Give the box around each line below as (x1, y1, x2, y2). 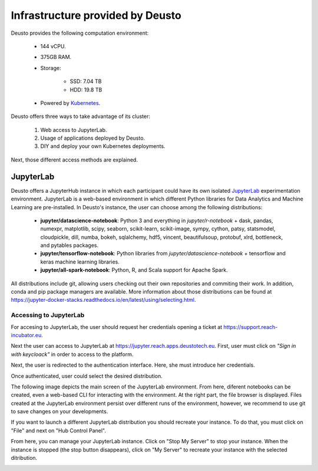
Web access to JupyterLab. (40, 126, 107, 133)
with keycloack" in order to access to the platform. (11, 351, 134, 358)
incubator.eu (11, 331, 42, 338)
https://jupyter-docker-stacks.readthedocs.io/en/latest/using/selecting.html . (11, 297, 197, 304)
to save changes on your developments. (11, 408, 108, 415)
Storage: (40, 64, 61, 71)
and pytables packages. (40, 242, 99, 249)
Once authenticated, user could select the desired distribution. (11, 372, 163, 380)
